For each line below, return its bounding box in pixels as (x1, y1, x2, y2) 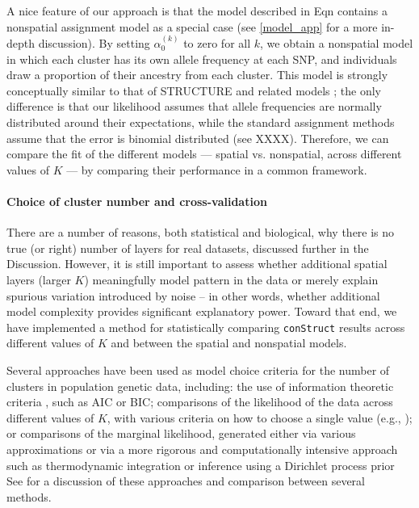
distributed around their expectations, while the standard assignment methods (6, 113, 395, 130)
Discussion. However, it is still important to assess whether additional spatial (6, 255, 388, 272)
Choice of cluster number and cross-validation (6, 192, 267, 209)
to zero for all (183, 35, 251, 51)
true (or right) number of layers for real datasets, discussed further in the (6, 239, 369, 256)
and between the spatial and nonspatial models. (111, 334, 347, 351)
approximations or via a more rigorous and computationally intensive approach (6, 440, 398, 457)
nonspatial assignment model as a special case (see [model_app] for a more (6, 18, 378, 35)
